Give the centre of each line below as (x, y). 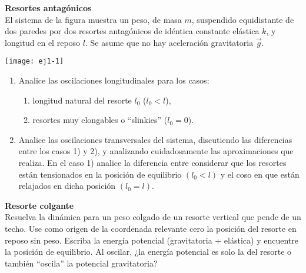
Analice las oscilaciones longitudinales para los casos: (114, 80)
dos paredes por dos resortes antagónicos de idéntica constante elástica (132, 31)
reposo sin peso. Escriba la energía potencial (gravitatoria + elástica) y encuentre (152, 240)
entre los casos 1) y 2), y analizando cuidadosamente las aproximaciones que (156, 151)
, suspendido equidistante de (243, 19)
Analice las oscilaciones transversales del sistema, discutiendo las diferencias (155, 139)
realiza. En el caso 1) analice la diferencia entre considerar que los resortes (152, 162)
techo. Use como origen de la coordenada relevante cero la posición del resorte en (151, 228)
